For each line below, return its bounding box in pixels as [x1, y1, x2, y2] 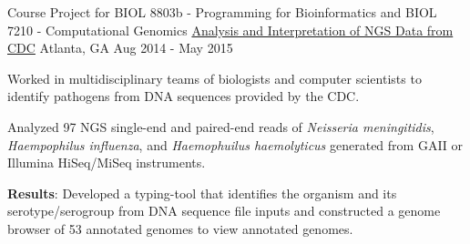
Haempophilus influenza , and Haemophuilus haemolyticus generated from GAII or [7, 135, 464, 154]
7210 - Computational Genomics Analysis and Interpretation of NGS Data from [7, 20, 454, 39]
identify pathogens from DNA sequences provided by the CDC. [7, 86, 360, 106]
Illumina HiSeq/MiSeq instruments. [7, 153, 206, 172]
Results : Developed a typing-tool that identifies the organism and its [7, 183, 397, 202]
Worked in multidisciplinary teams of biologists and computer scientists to [7, 68, 422, 87]
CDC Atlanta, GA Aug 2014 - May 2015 [7, 38, 233, 57]
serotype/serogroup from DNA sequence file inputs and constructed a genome [7, 201, 441, 220]
